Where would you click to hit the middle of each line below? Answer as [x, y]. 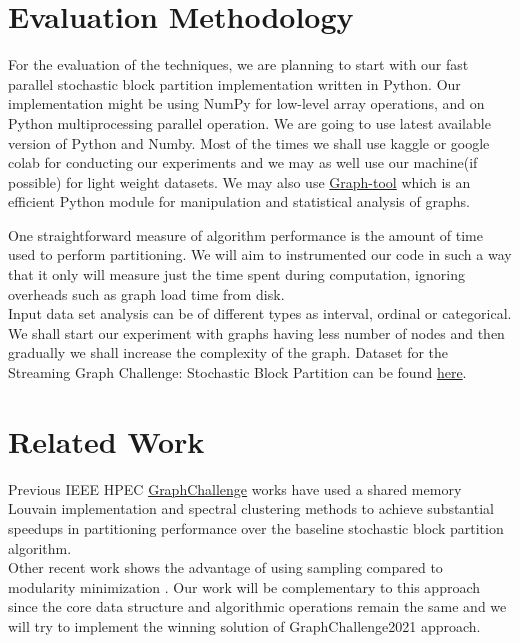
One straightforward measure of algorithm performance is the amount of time [245, 234]
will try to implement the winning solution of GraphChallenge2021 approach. [244, 625]
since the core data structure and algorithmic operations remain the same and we [257, 606]
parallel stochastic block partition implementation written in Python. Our [234, 83]
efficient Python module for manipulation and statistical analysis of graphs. [239, 201]
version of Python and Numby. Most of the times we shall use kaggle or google [249, 142]
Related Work [106, 440]
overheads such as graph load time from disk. [146, 293]
